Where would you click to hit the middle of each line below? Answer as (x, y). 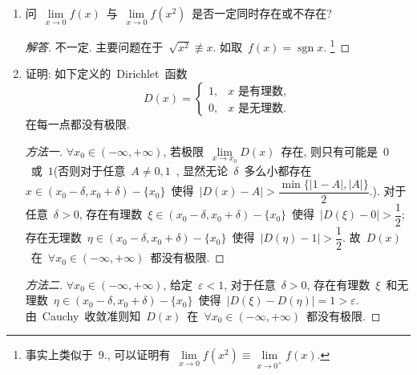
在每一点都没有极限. (77, 124)
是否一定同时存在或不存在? (262, 13)
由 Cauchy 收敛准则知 (83, 315)
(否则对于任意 (89, 171)
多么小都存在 (278, 171)
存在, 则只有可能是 (329, 151)
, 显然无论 (202, 171)
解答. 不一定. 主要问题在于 (94, 46)
